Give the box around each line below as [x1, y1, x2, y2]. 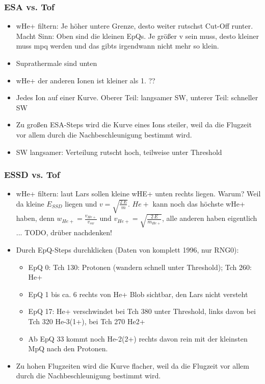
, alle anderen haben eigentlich [162, 213, 257, 223]
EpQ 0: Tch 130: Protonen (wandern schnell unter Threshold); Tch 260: [28, 261, 252, 272]
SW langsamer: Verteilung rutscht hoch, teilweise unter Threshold [16, 146, 222, 157]
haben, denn [16, 213, 55, 223]
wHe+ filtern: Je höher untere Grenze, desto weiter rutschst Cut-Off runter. [16, 20, 253, 31]
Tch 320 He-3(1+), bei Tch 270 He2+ [28, 316, 145, 327]
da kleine [16, 198, 44, 209]
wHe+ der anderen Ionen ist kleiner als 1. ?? [16, 75, 155, 85]
